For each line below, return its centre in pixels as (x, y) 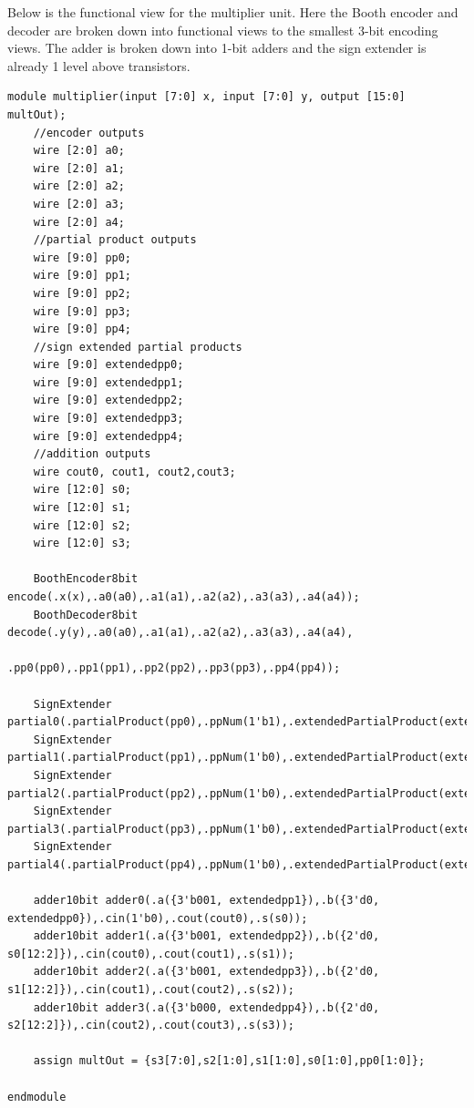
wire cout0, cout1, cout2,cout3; (134, 472)
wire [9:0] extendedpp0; (108, 365)
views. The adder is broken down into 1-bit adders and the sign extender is (217, 48)
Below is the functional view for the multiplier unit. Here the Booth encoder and (233, 12)
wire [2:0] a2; (79, 186)
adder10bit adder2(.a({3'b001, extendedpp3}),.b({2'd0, (206, 972)
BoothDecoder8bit (86, 615)
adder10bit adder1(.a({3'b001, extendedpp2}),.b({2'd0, (206, 936)
